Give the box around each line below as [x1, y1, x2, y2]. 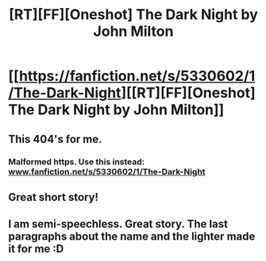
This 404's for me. [8, 132, 102, 146]
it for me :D [8, 242, 64, 255]
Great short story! [8, 190, 99, 204]
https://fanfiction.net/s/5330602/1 [18, 67, 256, 85]
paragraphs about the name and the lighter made [8, 230, 256, 244]
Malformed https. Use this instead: [8, 156, 145, 167]
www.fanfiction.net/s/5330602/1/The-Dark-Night [8, 166, 206, 177]
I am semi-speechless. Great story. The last [8, 217, 229, 231]
